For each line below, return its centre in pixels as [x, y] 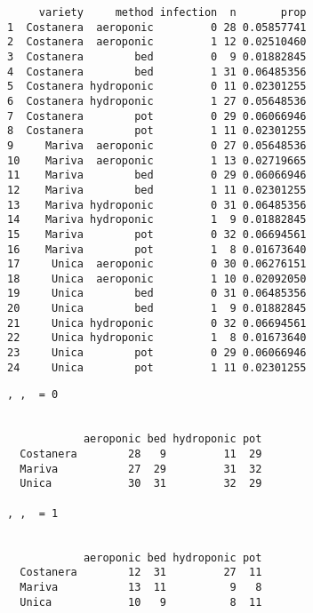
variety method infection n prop [173, 12]
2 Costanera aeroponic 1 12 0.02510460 [157, 42]
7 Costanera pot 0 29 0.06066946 [157, 116]
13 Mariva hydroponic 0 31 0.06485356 [157, 205]
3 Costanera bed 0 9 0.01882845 [157, 56]
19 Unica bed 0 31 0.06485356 [157, 294]
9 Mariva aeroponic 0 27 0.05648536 [157, 145]
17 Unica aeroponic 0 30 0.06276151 [157, 264]
